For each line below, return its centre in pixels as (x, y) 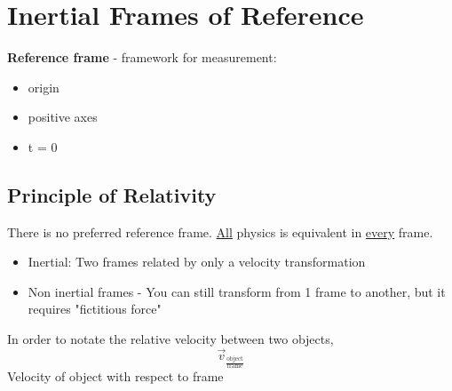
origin (44, 87)
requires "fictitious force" (95, 309)
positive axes (63, 117)
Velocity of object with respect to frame (115, 376)
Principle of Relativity (112, 194)
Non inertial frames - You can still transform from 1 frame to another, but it (237, 291)
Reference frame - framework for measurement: (142, 57)
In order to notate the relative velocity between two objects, (170, 339)
